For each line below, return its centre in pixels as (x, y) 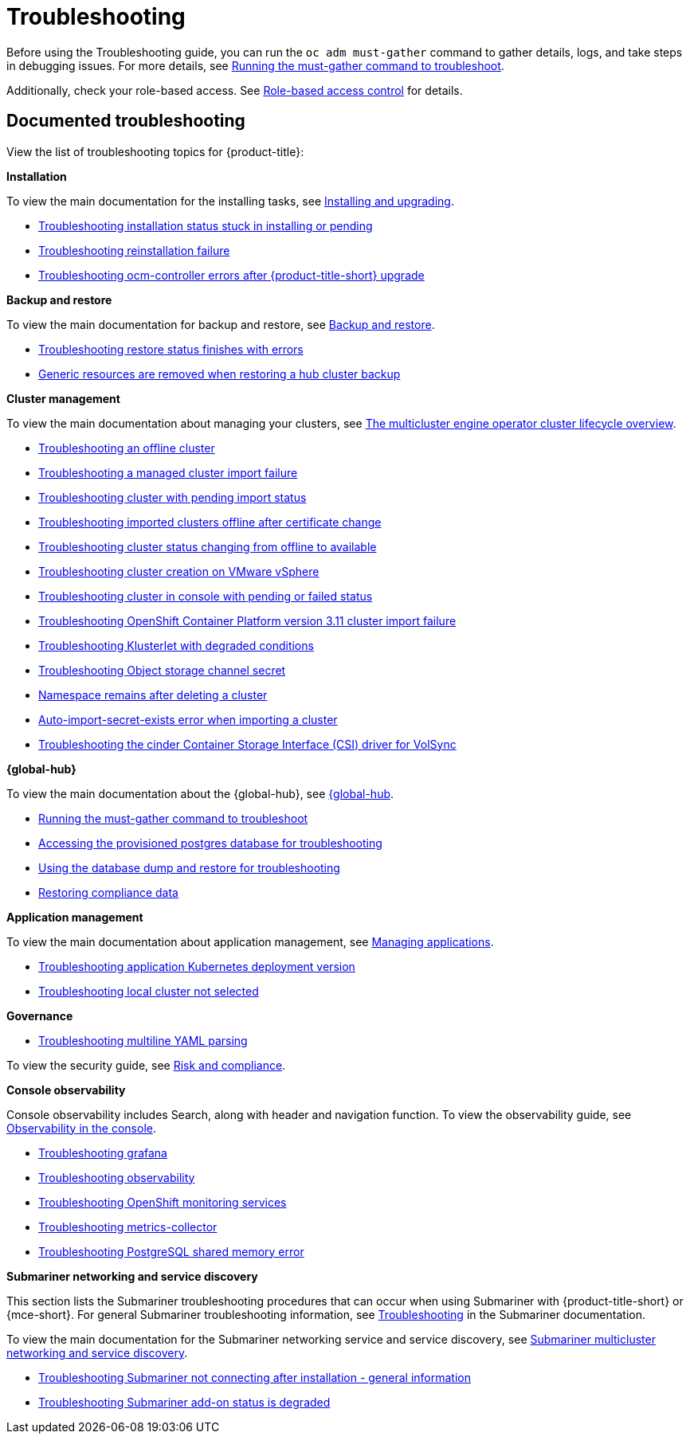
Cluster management (63, 398)
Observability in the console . (81, 1128)
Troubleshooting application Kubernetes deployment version (197, 966)
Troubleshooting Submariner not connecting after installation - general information (255, 1377)
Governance (40, 1015)
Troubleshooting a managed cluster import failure (168, 472)
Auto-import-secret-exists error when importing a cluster (188, 719)
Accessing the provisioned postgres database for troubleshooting (210, 843)
